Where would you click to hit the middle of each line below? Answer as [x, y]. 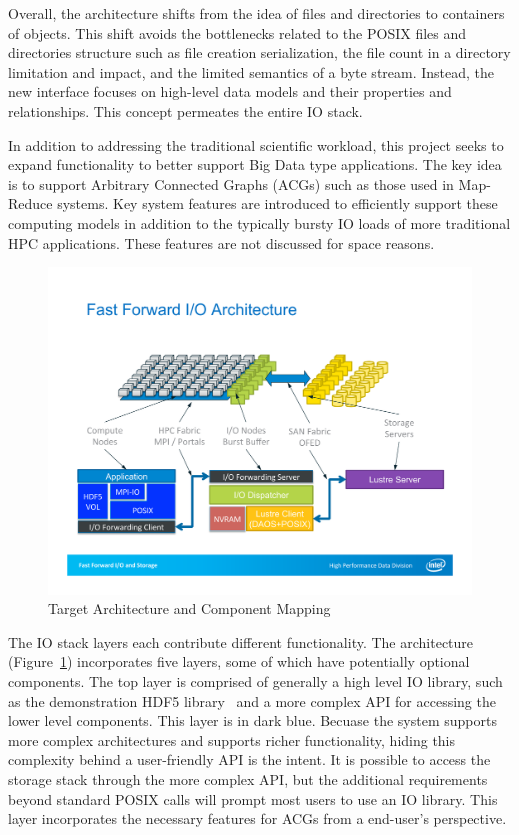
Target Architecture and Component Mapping [189, 608]
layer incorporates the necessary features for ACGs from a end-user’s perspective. [257, 818]
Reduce [30, 203]
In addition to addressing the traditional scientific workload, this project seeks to [256, 144]
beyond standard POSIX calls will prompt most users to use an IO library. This [253, 798]
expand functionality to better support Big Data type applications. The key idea [255, 164]
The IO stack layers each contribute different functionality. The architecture [241, 641]
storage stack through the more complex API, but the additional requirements [248, 778]
